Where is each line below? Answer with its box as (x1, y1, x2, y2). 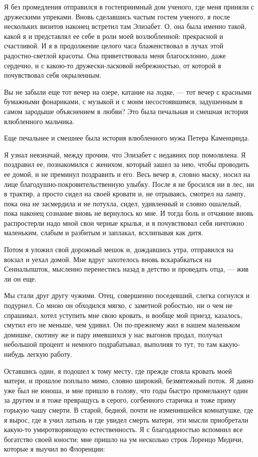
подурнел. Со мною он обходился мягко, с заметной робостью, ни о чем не (4, 300, 233, 310)
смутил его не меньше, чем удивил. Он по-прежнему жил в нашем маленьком (4, 319, 240, 330)
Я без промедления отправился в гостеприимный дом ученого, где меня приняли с (4, 1, 255, 11)
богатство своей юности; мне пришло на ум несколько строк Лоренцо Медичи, (4, 434, 244, 444)
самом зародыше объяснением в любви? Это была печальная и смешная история (4, 106, 249, 116)
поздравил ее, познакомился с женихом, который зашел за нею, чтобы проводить (4, 159, 250, 169)
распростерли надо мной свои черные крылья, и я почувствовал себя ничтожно (4, 217, 244, 228)
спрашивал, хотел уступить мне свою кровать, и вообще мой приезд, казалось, (4, 309, 243, 320)
